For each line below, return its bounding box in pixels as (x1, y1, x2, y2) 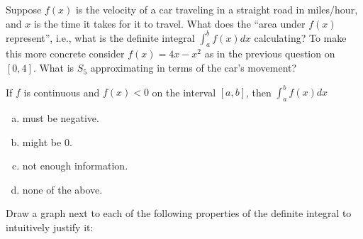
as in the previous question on (204, 46, 335, 61)
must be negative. (22, 110, 99, 125)
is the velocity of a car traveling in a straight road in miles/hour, (75, 2, 358, 16)
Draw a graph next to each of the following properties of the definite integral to (6, 206, 352, 221)
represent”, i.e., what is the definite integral (6, 30, 195, 45)
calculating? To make (254, 30, 347, 45)
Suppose (6, 2, 42, 16)
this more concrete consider (6, 46, 125, 61)
